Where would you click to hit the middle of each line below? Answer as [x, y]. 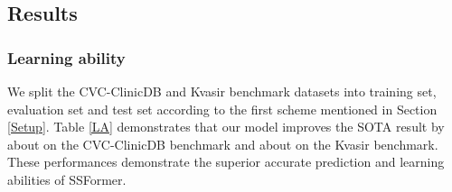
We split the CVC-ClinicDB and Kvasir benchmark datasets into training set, [222, 91]
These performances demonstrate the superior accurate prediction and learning [226, 162]
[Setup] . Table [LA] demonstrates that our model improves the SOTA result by [226, 127]
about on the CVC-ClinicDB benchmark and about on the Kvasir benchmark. [223, 144]
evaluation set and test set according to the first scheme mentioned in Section [222, 109]
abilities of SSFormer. [67, 179]
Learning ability [66, 57]
